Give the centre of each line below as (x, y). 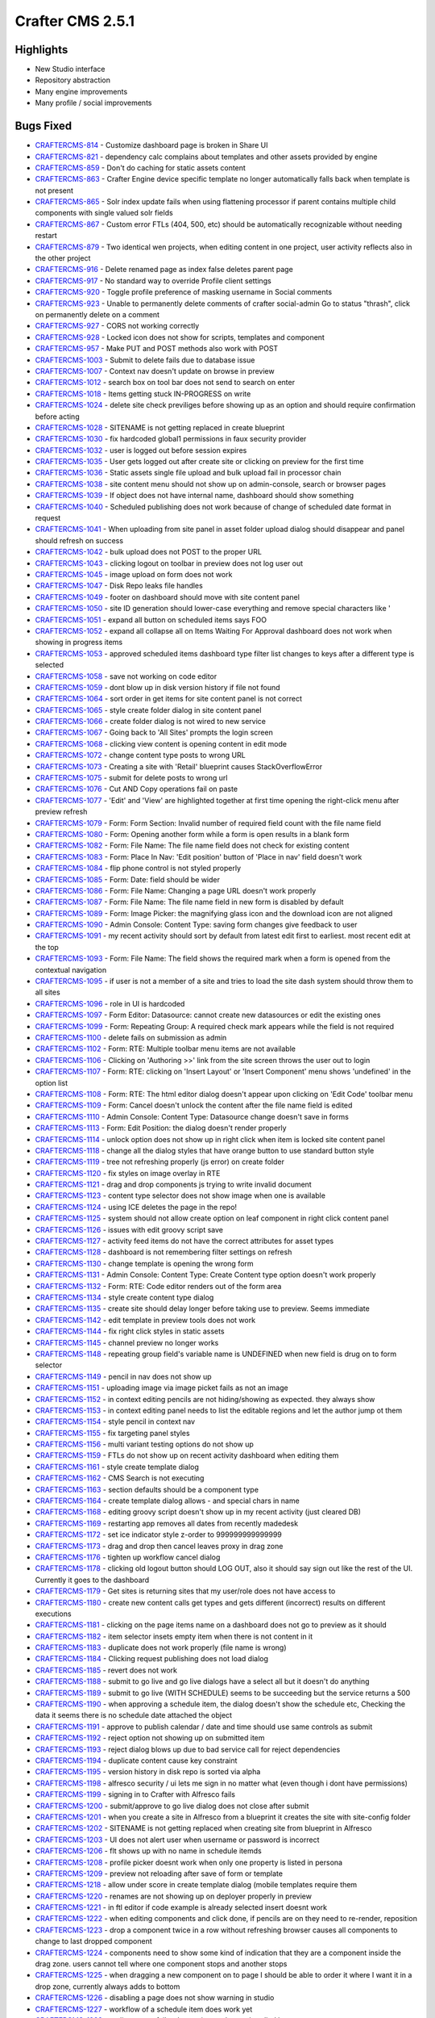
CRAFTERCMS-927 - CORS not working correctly (117, 326)
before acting (57, 417)
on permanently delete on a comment (97, 314)
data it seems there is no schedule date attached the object (134, 1715)
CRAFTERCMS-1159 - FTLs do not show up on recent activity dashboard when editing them (187, 1455)
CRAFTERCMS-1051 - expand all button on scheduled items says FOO (151, 620)
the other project (63, 258)
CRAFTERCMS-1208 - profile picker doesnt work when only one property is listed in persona (188, 1862)
